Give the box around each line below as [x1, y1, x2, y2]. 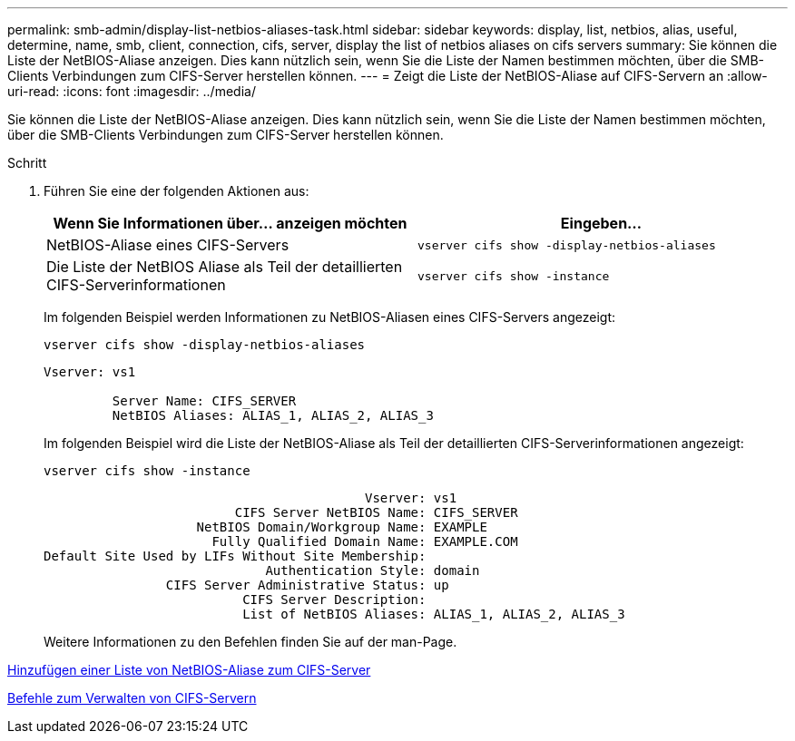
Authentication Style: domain [265, 563, 480, 578]
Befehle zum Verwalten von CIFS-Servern [7, 690, 257, 706]
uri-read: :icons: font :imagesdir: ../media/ [7, 83, 256, 99]
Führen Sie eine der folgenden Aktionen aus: [44, 183, 309, 199]
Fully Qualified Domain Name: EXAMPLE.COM [211, 534, 518, 549]
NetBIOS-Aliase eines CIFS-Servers [46, 236, 290, 254]
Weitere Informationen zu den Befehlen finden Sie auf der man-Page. [44, 634, 457, 649]
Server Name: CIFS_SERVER [112, 394, 297, 408]
